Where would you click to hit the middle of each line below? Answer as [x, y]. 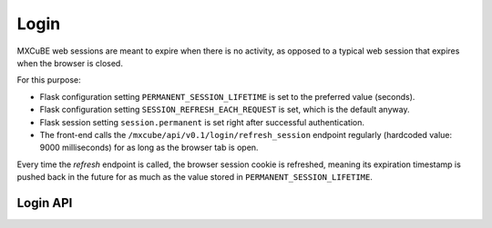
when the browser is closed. [70, 63]
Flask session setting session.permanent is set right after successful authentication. [202, 122]
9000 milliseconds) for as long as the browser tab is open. [149, 148]
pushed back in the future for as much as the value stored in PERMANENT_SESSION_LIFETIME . [195, 177]
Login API [45, 203]
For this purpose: [49, 80]
